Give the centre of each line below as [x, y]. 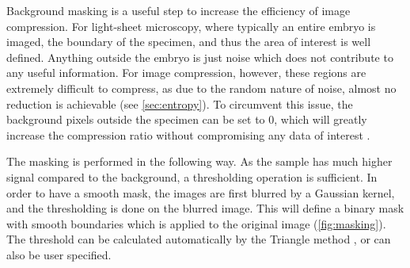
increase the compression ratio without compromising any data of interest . [188, 134]
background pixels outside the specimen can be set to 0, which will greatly [187, 119]
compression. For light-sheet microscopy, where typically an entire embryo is [191, 26]
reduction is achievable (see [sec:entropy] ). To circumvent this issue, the [180, 103]
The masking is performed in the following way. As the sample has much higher [199, 161]
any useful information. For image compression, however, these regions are [186, 73]
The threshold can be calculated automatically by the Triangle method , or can [199, 239]
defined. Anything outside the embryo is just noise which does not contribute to [200, 57]
